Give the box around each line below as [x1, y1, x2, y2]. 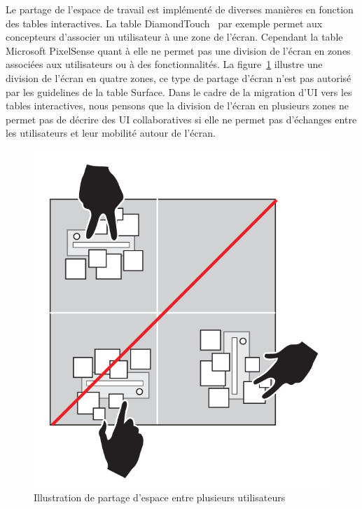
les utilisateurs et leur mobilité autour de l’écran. [6, 125, 216, 140]
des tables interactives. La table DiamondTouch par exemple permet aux [6, 15, 323, 30]
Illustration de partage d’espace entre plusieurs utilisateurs [34, 490, 286, 505]
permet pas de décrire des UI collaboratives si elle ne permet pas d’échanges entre [6, 111, 357, 126]
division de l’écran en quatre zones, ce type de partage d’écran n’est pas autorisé [6, 70, 351, 85]
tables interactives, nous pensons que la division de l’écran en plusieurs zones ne [6, 98, 349, 113]
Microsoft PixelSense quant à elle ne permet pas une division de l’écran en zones [6, 43, 351, 57]
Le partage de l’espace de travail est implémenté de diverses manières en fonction [6, 2, 354, 16]
